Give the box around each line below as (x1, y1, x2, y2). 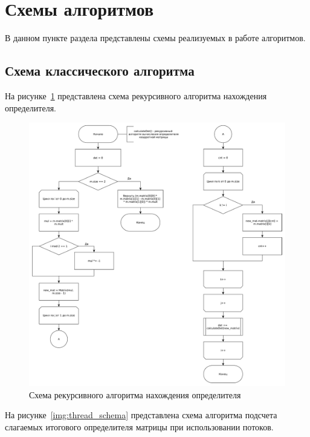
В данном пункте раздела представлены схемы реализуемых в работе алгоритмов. (5, 31, 306, 44)
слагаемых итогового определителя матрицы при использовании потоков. (5, 420, 274, 433)
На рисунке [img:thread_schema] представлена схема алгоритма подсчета (5, 409, 277, 421)
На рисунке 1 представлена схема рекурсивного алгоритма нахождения (5, 89, 267, 102)
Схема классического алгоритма (5, 61, 195, 80)
